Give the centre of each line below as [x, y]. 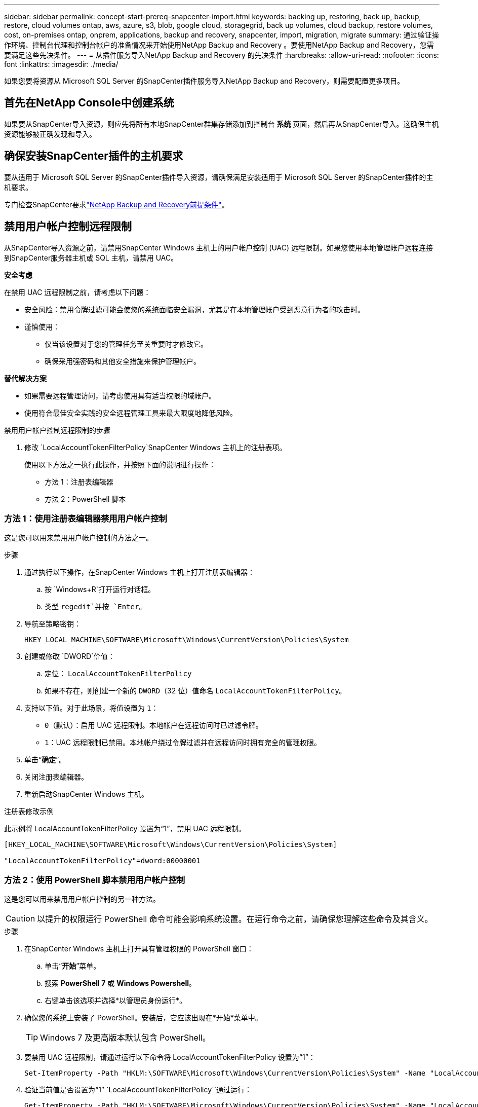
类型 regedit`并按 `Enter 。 [95, 607]
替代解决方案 [25, 378]
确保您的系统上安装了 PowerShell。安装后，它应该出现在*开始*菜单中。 [143, 1018]
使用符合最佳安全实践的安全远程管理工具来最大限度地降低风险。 [131, 413]
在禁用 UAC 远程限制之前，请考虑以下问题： [77, 292]
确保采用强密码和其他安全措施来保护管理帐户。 [123, 361]
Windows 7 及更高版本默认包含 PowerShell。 [125, 1038]
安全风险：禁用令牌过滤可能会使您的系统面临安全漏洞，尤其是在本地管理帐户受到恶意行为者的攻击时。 [194, 309]
